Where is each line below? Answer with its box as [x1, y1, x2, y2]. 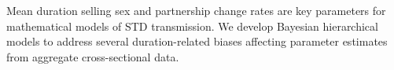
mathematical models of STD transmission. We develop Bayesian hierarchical [6, 17, 378, 34]
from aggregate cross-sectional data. [6, 48, 179, 64]
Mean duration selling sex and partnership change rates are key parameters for [6, 2, 386, 18]
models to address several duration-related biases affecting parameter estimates [6, 33, 388, 50]
